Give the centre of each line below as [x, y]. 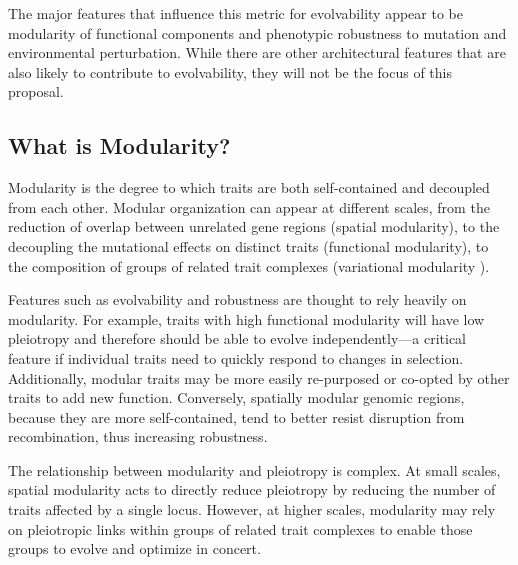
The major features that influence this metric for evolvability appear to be [235, 13]
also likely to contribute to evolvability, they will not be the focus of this [230, 71]
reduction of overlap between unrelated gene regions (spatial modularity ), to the [254, 226]
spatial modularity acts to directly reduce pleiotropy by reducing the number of [252, 489]
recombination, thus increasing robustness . [138, 436]
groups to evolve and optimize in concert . [134, 548]
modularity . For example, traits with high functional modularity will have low [246, 318]
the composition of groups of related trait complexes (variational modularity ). [249, 265]
